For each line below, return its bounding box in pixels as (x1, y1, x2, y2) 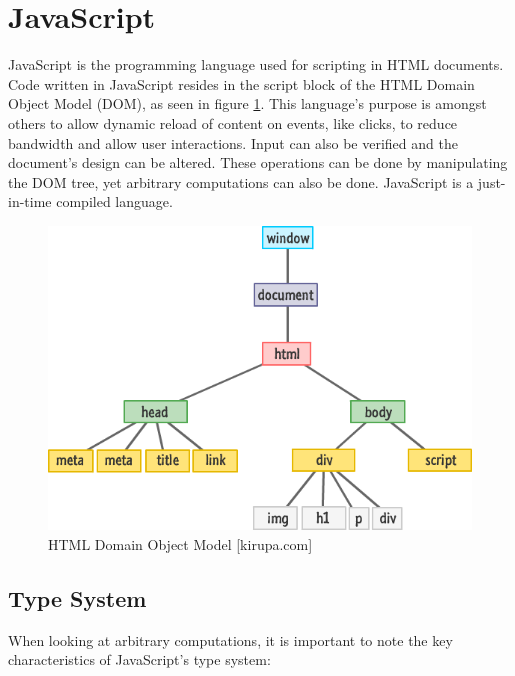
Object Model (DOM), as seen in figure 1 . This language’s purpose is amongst (8, 93, 487, 114)
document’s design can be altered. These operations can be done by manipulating (8, 152, 508, 173)
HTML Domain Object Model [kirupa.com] (48, 533, 313, 554)
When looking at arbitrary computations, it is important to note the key (8, 629, 453, 650)
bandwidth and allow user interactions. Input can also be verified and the (8, 132, 458, 153)
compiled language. (56, 191, 173, 212)
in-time (8, 191, 52, 212)
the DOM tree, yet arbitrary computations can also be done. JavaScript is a (8, 171, 474, 192)
